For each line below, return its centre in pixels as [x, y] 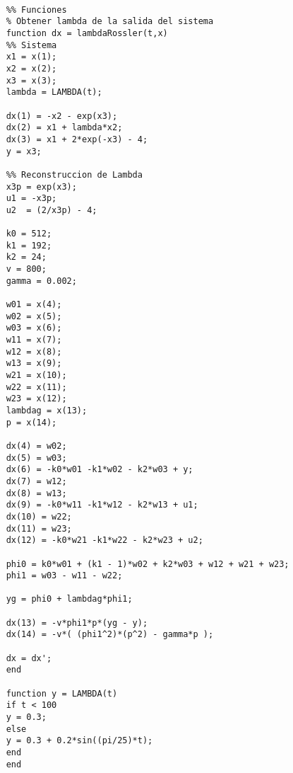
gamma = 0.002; [41, 281]
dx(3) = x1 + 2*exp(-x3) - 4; [77, 139]
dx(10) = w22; [39, 516]
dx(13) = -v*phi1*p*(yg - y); [77, 623]
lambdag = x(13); [47, 410]
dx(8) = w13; [36, 493]
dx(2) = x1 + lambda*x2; [64, 128]
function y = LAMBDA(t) [62, 693]
